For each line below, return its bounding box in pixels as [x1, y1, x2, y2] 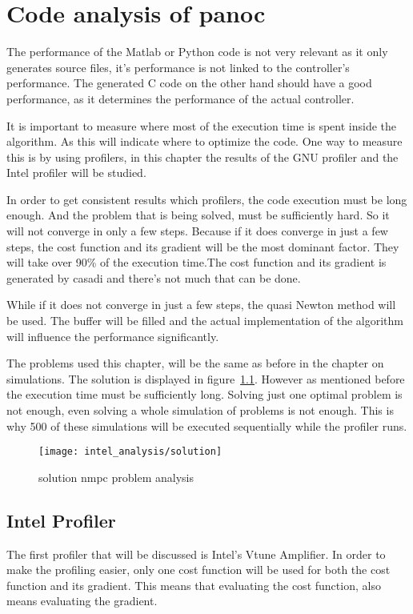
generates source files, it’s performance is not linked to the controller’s [6, 58, 350, 75]
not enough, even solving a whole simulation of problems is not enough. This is [6, 402, 394, 418]
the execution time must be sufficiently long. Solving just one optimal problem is [6, 386, 403, 403]
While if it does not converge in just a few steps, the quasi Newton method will [6, 296, 396, 313]
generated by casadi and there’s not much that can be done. [6, 269, 301, 286]
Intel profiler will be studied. [6, 164, 146, 181]
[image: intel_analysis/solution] [38, 446, 223, 458]
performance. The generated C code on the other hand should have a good [6, 74, 372, 91]
